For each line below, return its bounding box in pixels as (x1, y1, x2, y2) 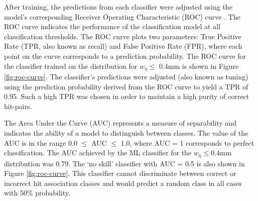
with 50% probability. (4, 187, 70, 198)
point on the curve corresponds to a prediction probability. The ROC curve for (4, 50, 246, 61)
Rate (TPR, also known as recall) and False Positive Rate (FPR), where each (4, 41, 242, 51)
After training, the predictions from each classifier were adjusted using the (4, 2, 232, 12)
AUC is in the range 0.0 (4, 137, 77, 148)
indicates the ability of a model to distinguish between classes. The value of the (4, 127, 248, 138)
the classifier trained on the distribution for (4, 60, 138, 71)
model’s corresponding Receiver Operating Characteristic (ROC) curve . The (4, 11, 240, 22)
